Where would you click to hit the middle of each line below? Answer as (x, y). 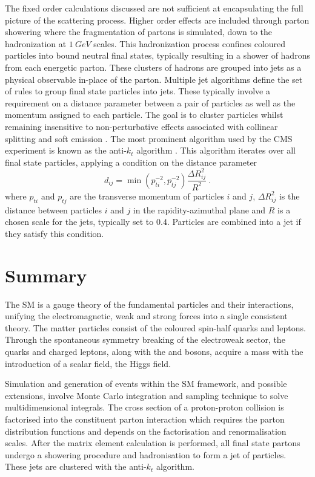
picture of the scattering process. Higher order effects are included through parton (157, 20)
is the (289, 196)
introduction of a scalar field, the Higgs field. (88, 363)
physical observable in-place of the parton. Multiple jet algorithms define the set (154, 79)
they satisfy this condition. (55, 233)
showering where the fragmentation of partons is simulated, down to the (139, 32)
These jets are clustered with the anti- (76, 466)
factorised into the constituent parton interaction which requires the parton (145, 419)
